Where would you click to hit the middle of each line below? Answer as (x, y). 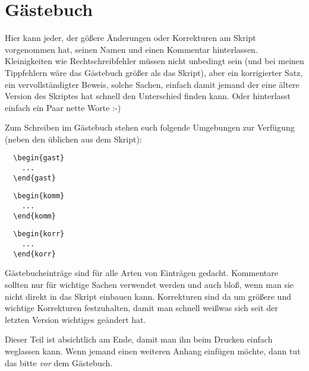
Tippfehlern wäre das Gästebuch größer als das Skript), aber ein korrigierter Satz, (154, 72)
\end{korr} (34, 254)
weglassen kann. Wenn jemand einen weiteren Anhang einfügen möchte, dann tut (153, 351)
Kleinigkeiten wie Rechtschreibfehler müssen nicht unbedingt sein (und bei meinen (154, 61)
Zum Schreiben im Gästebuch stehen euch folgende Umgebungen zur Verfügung (150, 127)
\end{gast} (34, 178)
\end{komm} (34, 216)
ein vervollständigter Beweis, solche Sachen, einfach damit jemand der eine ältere (152, 84)
